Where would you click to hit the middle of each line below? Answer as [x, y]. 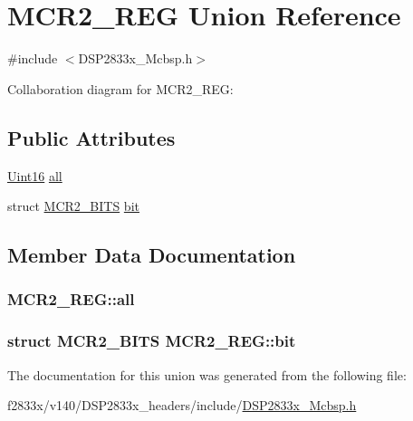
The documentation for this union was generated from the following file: [207, 374]
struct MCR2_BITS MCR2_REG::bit [152, 341]
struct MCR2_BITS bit [73, 206]
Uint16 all [35, 175]
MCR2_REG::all [71, 299]
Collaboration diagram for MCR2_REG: [120, 88]
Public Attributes [91, 137]
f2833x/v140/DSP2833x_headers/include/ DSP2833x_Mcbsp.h [182, 405]
